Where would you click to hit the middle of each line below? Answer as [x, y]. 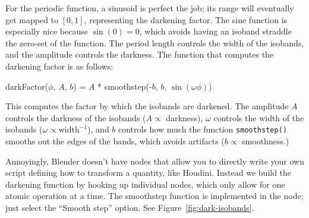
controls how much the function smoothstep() [203, 129]
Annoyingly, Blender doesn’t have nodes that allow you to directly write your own [155, 161]
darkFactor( [27, 86]
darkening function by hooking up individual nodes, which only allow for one [145, 184]
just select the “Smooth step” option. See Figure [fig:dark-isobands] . [130, 207]
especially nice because [47, 31]
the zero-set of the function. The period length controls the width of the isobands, [155, 42]
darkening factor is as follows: [59, 66]
